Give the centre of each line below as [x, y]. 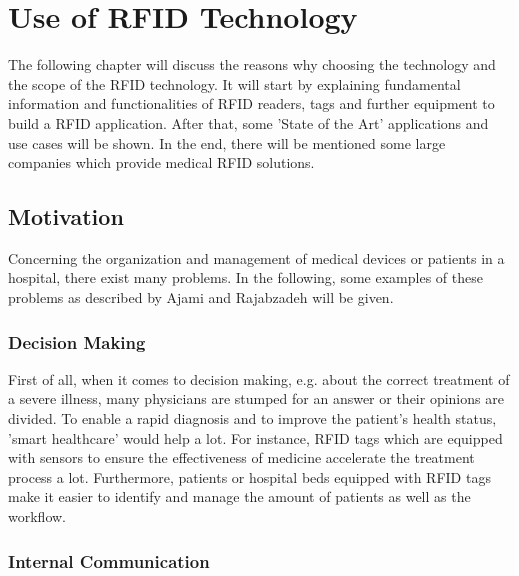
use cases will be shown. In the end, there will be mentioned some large [227, 142]
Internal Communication [109, 560]
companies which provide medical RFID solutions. [161, 162]
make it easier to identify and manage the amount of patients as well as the [239, 496]
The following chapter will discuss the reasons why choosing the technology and [252, 64]
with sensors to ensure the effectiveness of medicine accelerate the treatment [241, 457]
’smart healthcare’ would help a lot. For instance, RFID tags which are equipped [255, 437]
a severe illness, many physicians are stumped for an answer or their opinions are [256, 398]
